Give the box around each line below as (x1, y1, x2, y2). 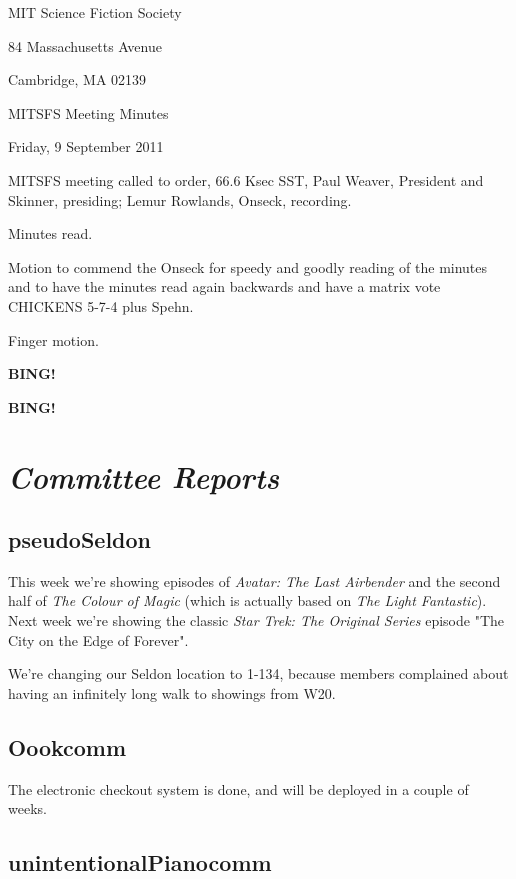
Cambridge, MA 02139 (8, 69, 147, 90)
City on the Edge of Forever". (8, 629, 189, 650)
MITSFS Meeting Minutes (8, 102, 169, 123)
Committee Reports (8, 455, 280, 497)
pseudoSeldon (8, 524, 152, 555)
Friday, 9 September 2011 (8, 136, 164, 157)
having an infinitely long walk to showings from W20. (8, 682, 336, 703)
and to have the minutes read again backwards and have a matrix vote (8, 276, 441, 297)
